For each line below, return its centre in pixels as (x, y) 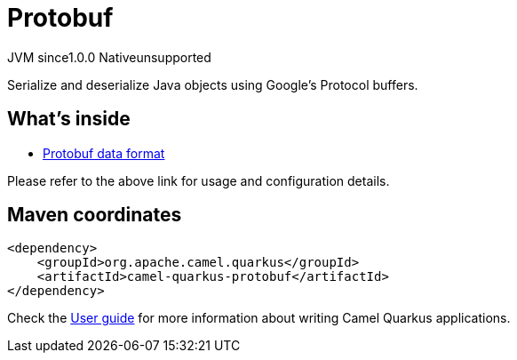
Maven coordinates (95, 215)
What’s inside (69, 119)
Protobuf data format (104, 153)
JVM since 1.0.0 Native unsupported (109, 57)
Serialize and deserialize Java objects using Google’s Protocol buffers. (213, 84)
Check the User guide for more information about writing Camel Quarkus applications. (259, 318)
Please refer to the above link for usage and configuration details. (199, 180)
